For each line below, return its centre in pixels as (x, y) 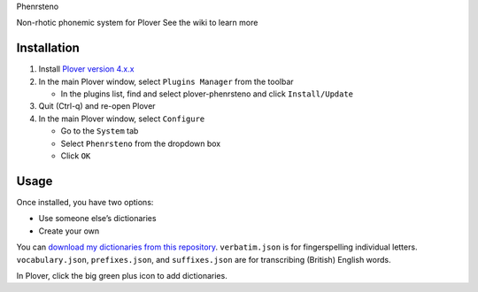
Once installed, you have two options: (85, 202)
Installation (48, 48)
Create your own (69, 231)
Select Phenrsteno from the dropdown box (141, 143)
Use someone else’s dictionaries (97, 219)
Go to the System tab (100, 131)
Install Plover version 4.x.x (86, 69)
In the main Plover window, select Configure (122, 119)
